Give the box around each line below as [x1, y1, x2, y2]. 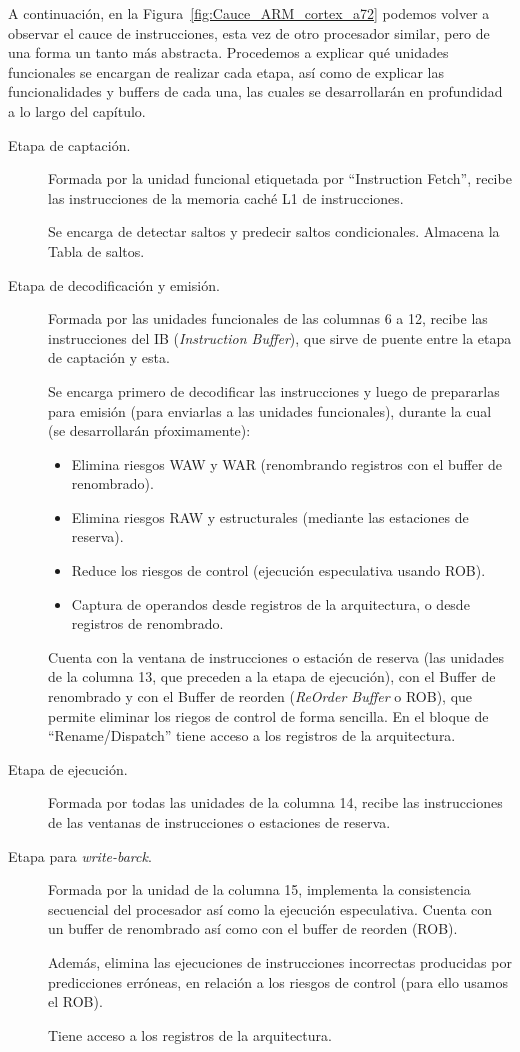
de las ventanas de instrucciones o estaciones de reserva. [48, 812, 391, 832]
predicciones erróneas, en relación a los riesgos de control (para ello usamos [48, 971, 509, 992]
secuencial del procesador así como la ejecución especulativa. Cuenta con [48, 898, 493, 919]
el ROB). [48, 991, 103, 1012]
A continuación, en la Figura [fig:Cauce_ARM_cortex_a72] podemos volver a [8, 3, 490, 23]
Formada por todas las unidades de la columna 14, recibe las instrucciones [48, 792, 503, 813]
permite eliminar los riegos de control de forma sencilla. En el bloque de [48, 705, 489, 726]
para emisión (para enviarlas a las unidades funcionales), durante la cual [48, 400, 492, 421]
